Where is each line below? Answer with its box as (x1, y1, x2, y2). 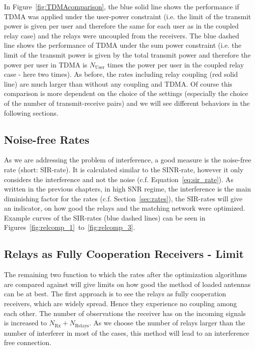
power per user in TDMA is (4, 59, 87, 69)
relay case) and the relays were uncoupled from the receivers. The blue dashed (4, 30, 239, 40)
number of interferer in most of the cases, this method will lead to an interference (4, 327, 250, 338)
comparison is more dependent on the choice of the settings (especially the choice (4, 88, 249, 98)
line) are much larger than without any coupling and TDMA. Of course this (4, 78, 232, 89)
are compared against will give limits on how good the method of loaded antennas (4, 279, 251, 289)
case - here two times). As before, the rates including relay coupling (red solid (4, 69, 238, 79)
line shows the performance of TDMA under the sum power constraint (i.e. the (4, 40, 242, 50)
